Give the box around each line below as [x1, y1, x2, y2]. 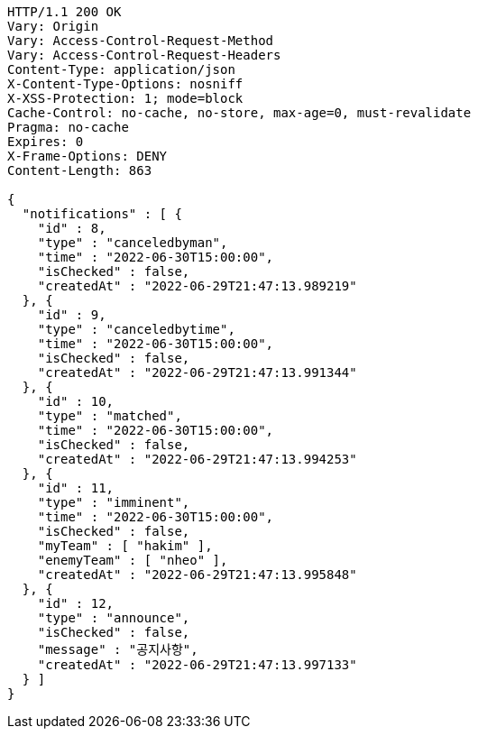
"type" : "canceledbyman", [37, 235, 228, 250]
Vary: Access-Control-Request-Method [7, 33, 274, 48]
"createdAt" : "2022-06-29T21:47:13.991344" [37, 365, 357, 380]
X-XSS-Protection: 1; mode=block [7, 91, 244, 106]
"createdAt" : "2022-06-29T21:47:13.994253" [37, 452, 357, 466]
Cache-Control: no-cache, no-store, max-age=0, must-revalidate [7, 106, 472, 120]
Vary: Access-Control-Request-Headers [7, 48, 281, 62]
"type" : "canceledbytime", [37, 322, 235, 336]
